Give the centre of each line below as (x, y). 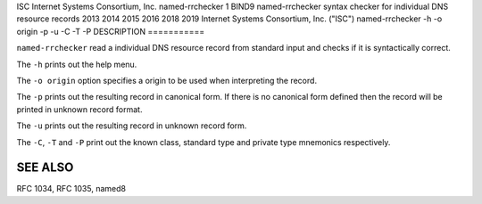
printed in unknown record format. (79, 109)
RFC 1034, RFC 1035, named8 (71, 189)
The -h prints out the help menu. (77, 64)
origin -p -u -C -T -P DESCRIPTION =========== (111, 31)
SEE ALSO (45, 168)
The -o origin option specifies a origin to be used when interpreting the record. (166, 80)
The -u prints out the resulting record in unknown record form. (132, 126)
